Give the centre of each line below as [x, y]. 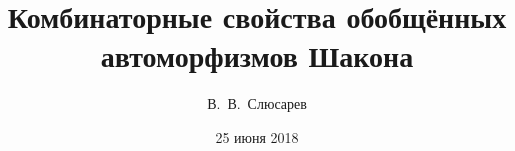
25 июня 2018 [257, 136]
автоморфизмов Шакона [257, 55]
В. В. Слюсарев [257, 103]
